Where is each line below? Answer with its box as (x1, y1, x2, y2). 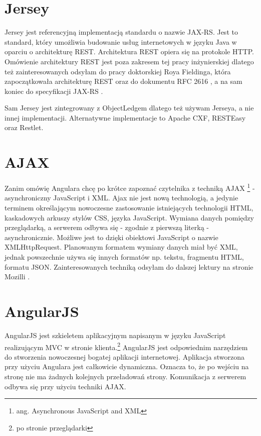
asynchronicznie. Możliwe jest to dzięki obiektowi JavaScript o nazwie (5, 232, 218, 242)
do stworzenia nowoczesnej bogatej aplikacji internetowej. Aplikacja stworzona (5, 351, 245, 362)
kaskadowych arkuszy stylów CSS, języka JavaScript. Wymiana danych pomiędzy (5, 212, 254, 223)
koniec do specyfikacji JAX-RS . (5, 85, 103, 96)
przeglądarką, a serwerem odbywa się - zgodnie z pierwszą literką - (5, 222, 209, 233)
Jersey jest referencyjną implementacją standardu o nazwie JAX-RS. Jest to (5, 27, 238, 37)
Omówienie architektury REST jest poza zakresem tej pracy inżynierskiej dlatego (5, 56, 254, 66)
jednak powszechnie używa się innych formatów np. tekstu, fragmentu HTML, (5, 252, 244, 262)
